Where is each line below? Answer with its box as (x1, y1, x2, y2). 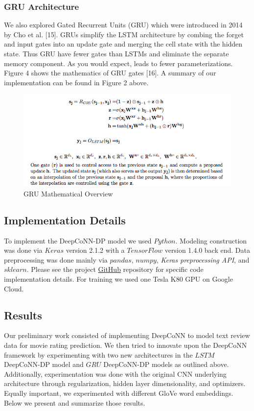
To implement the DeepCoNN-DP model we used (4, 235, 152, 245)
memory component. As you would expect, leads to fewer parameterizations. (4, 58, 233, 68)
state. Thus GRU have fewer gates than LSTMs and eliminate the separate (4, 48, 229, 58)
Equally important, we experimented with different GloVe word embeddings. (4, 387, 233, 398)
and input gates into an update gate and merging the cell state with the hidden (4, 39, 243, 49)
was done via (4, 245, 43, 255)
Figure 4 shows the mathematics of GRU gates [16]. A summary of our (4, 68, 216, 78)
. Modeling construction (175, 235, 247, 245)
